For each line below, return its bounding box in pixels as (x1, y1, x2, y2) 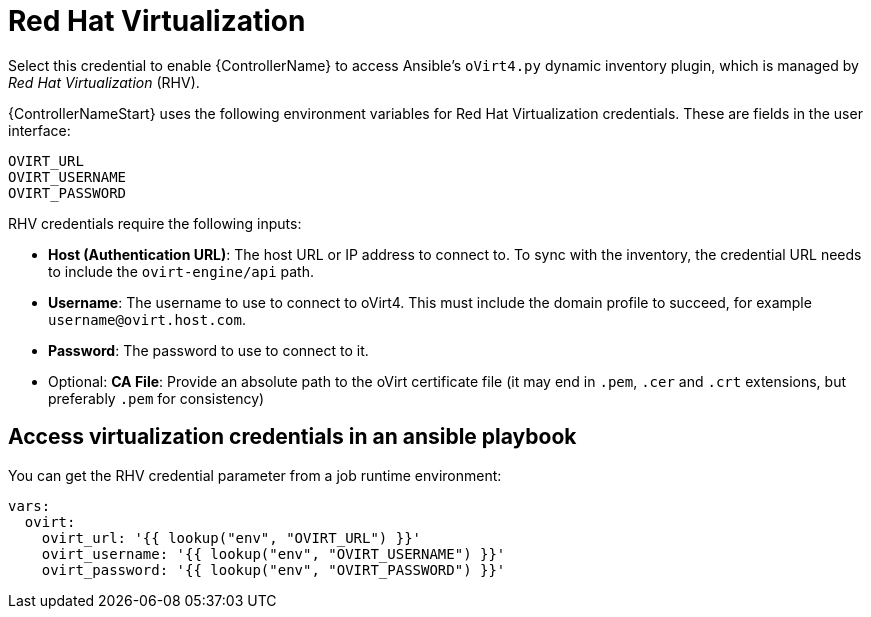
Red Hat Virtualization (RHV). (8, 73, 200, 91)
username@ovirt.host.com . (48, 310, 246, 328)
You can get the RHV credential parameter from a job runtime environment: (8, 466, 502, 484)
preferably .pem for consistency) (48, 389, 265, 407)
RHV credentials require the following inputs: (8, 214, 302, 232)
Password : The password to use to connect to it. (48, 341, 369, 359)
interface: (8, 121, 71, 139)
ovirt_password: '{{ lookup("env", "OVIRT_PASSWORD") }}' (41, 561, 506, 578)
